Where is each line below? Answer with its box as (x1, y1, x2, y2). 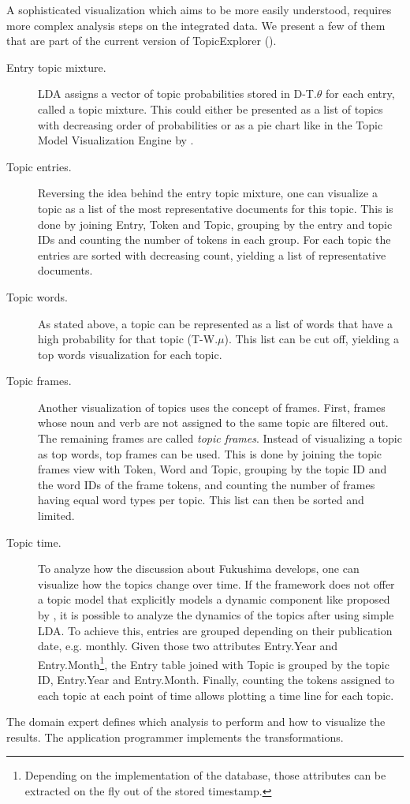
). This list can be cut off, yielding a (224, 331, 399, 347)
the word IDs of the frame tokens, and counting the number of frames (38, 476, 375, 492)
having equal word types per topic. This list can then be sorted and (38, 492, 364, 508)
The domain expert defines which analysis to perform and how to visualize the (6, 713, 386, 730)
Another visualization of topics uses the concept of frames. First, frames (38, 398, 386, 415)
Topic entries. (6, 158, 72, 174)
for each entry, (326, 85, 395, 102)
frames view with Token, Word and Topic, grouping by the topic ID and (38, 461, 387, 477)
